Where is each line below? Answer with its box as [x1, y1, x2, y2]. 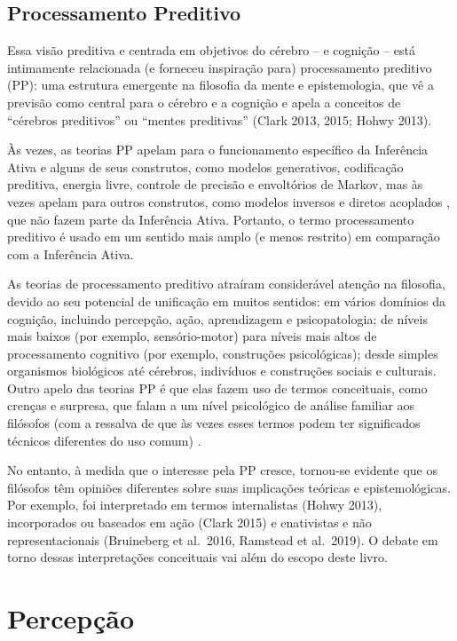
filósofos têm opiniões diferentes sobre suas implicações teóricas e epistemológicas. [7, 478, 451, 496]
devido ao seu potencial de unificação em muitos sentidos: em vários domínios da [7, 291, 445, 310]
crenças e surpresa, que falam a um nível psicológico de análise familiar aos [7, 396, 415, 415]
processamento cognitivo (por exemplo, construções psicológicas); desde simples [7, 344, 438, 362]
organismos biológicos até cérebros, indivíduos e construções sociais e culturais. [7, 361, 437, 380]
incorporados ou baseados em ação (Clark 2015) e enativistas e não [7, 513, 372, 532]
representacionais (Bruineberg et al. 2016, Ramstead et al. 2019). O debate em [7, 530, 438, 549]
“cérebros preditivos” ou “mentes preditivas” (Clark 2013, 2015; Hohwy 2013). [7, 110, 432, 129]
